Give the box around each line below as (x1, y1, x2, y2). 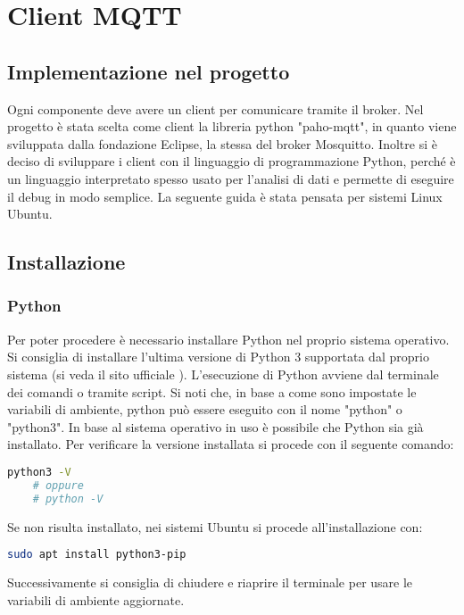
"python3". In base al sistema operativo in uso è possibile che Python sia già (7, 417, 424, 436)
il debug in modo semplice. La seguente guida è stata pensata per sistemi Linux (7, 187, 443, 205)
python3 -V (7, 465, 71, 478)
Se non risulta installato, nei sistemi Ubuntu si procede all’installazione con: (7, 517, 423, 536)
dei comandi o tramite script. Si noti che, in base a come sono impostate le (7, 382, 417, 401)
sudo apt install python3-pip (7, 548, 186, 561)
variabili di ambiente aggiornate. (7, 590, 185, 609)
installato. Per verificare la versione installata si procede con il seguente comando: (7, 435, 454, 453)
